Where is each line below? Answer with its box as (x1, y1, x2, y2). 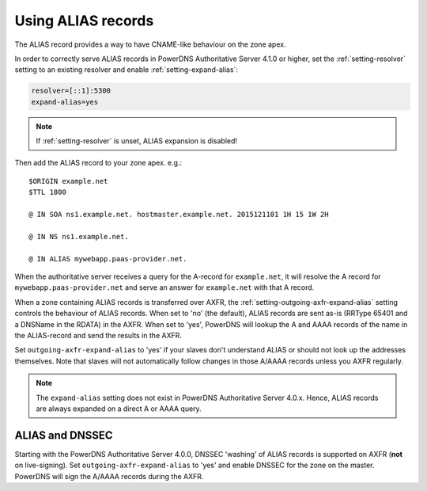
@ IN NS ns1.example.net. (28, 232, 130, 241)
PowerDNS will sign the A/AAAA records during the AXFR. (14, 471, 204, 481)
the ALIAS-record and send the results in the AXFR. (14, 330, 182, 340)
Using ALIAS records (14, 12, 154, 29)
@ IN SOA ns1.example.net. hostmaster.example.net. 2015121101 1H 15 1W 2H (28, 210, 329, 219)
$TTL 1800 (28, 188, 66, 197)
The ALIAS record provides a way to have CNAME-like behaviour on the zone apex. (14, 40, 286, 49)
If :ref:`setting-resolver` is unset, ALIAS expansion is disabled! (36, 136, 237, 146)
